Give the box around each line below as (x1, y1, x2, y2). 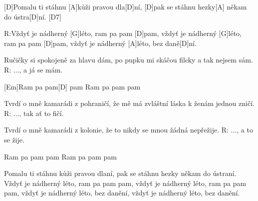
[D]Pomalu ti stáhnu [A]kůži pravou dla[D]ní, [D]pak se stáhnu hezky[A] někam (4, 1, 247, 11)
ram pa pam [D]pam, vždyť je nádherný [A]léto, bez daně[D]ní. (4, 37, 197, 48)
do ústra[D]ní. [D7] (4, 11, 61, 21)
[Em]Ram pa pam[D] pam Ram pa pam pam (4, 81, 141, 91)
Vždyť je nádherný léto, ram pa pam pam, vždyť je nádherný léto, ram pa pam (4, 177, 247, 188)
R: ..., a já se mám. (4, 64, 63, 74)
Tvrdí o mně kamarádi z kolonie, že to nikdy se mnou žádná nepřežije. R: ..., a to (4, 124, 253, 135)
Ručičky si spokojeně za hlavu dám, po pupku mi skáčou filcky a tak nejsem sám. (4, 54, 253, 65)
